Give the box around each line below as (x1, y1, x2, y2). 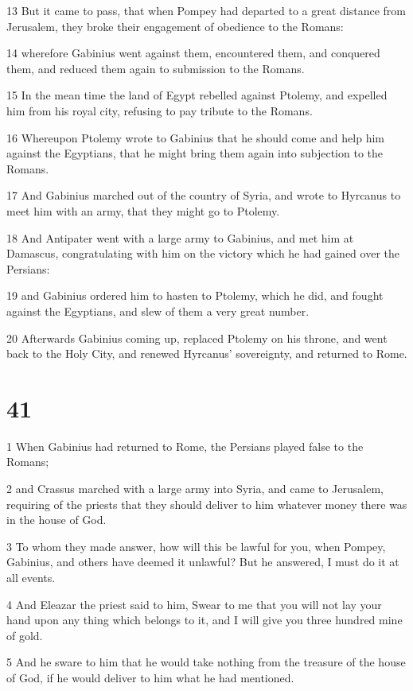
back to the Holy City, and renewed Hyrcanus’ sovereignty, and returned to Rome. (6, 345, 407, 362)
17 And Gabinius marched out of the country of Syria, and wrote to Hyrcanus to (6, 187, 401, 204)
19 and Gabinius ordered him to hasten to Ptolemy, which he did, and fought (6, 287, 384, 304)
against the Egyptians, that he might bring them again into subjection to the (6, 145, 384, 161)
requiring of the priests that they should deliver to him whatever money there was (6, 495, 407, 512)
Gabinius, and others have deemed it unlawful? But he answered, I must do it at (6, 553, 399, 570)
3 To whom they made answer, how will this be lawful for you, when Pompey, (6, 538, 386, 554)
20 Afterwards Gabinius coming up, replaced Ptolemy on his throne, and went (6, 329, 388, 346)
